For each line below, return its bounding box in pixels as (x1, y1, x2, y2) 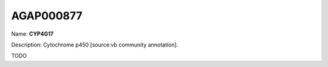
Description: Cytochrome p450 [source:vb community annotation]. (11, 41, 179, 48)
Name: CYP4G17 (11, 30, 54, 37)
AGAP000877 (11, 9, 83, 22)
